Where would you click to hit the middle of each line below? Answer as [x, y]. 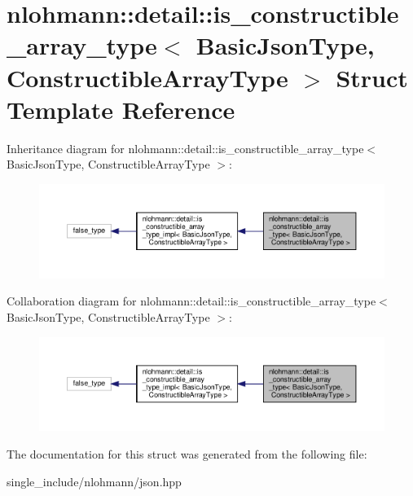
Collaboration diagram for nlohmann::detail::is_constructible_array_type [191, 301]
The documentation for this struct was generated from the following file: [187, 454]
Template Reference [121, 109]
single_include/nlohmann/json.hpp [94, 481]
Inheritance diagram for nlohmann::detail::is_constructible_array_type [185, 148]
